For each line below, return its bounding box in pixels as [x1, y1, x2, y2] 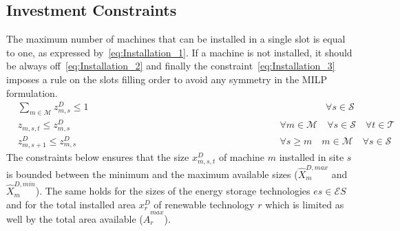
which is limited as [265, 197, 344, 211]
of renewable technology [154, 197, 255, 211]
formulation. [6, 85, 58, 100]
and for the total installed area [6, 197, 136, 211]
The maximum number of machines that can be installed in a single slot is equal [6, 32, 346, 46]
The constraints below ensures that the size [6, 149, 189, 164]
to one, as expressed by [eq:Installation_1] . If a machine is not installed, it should [6, 45, 352, 59]
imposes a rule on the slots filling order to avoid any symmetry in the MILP [6, 71, 328, 86]
